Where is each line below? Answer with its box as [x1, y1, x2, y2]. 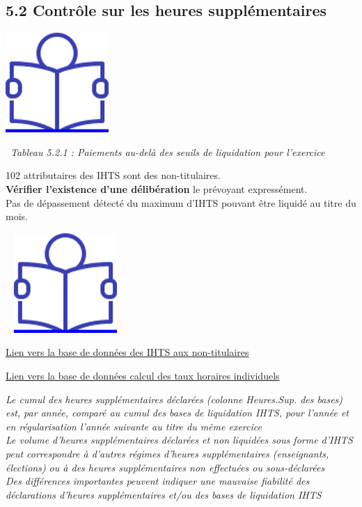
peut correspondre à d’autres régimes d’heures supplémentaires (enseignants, [6, 446, 329, 460]
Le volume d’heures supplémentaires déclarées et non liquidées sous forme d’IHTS [6, 432, 353, 447]
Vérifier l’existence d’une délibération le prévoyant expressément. [6, 181, 308, 196]
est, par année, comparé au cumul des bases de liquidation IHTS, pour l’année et [6, 405, 349, 420]
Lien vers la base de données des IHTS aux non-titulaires [6, 345, 249, 359]
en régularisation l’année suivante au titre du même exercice [6, 419, 262, 433]
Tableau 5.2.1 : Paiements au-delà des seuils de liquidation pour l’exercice [10, 144, 325, 159]
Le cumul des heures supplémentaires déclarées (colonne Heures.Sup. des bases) [6, 391, 343, 406]
